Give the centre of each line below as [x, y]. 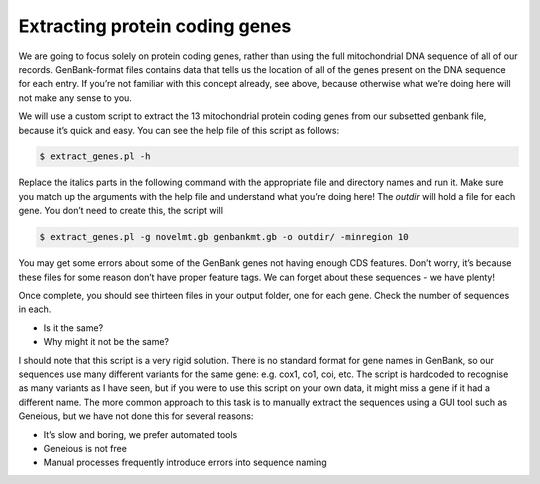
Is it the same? [73, 327]
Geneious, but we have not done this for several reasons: [136, 416]
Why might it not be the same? [106, 342]
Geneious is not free [85, 448]
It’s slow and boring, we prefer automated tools [140, 434]
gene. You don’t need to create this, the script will [121, 211]
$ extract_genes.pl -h [95, 156]
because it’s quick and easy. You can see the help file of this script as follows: [179, 130]
